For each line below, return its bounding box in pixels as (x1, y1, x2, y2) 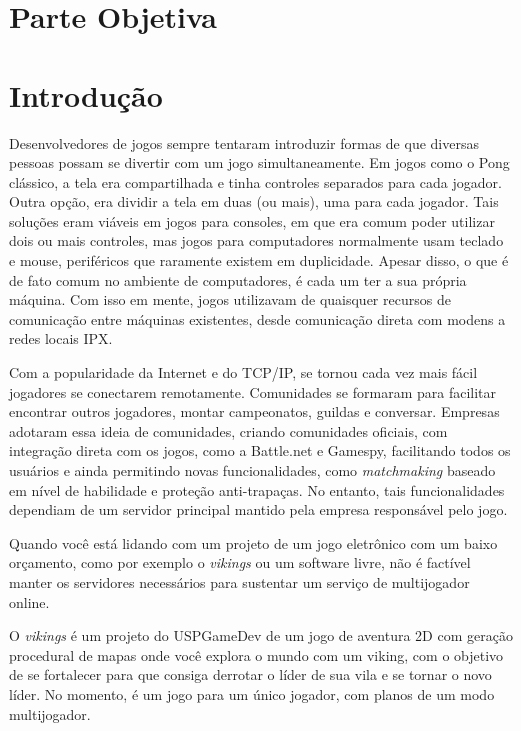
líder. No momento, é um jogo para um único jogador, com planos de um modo (9, 683, 495, 704)
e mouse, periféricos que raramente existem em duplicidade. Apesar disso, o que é (9, 250, 509, 271)
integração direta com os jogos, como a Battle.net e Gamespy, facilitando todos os (9, 440, 511, 461)
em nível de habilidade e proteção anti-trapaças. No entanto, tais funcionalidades (9, 479, 505, 500)
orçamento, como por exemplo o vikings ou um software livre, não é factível (9, 552, 471, 573)
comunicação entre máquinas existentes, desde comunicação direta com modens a (9, 308, 506, 329)
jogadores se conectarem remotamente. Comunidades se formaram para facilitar (9, 381, 497, 402)
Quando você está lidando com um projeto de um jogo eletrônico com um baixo (9, 532, 498, 553)
